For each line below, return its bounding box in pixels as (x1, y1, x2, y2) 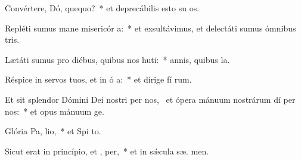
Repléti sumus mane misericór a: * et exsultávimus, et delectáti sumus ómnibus (5, 21, 296, 34)
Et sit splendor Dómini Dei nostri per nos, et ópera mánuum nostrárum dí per (5, 93, 296, 105)
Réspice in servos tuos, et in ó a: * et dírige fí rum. (5, 73, 192, 86)
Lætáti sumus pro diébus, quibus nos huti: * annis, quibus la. (5, 53, 230, 65)
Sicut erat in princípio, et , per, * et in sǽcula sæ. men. (5, 144, 209, 157)
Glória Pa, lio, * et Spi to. (5, 125, 101, 137)
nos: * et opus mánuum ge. (5, 105, 104, 117)
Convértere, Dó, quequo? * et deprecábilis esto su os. (5, 2, 200, 14)
